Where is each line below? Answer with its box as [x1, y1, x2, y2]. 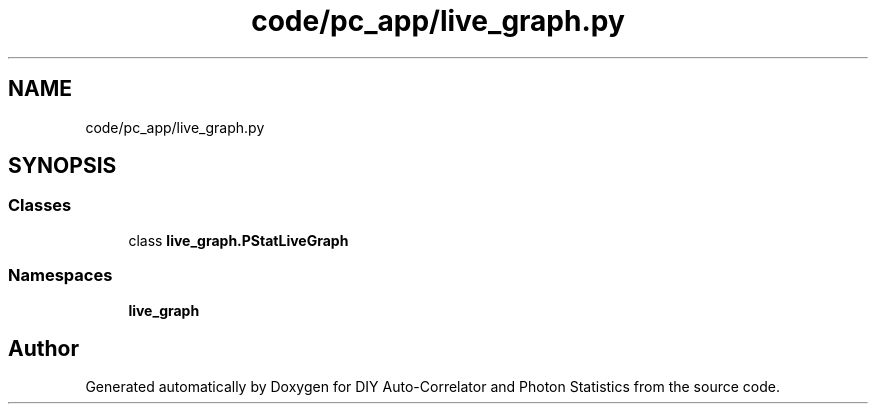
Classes [8, 195, 72, 216]
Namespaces [8, 265, 113, 286]
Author [8, 335, 79, 361]
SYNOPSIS [8, 153, 117, 179]
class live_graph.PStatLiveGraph [128, 231, 349, 249]
